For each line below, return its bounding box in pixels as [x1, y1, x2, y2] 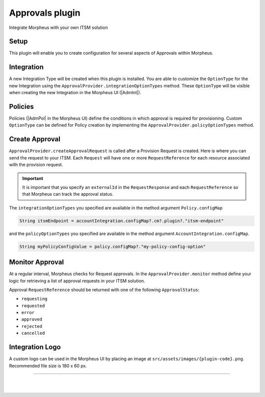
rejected [21, 323, 43, 329]
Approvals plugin [9, 7, 80, 18]
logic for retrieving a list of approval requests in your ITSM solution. [9, 278, 145, 284]
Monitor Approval [9, 258, 64, 266]
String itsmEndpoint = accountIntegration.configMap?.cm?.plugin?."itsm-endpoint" [19, 218, 224, 223]
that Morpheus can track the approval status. [22, 191, 114, 197]
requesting [21, 296, 48, 302]
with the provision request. [9, 162, 63, 168]
